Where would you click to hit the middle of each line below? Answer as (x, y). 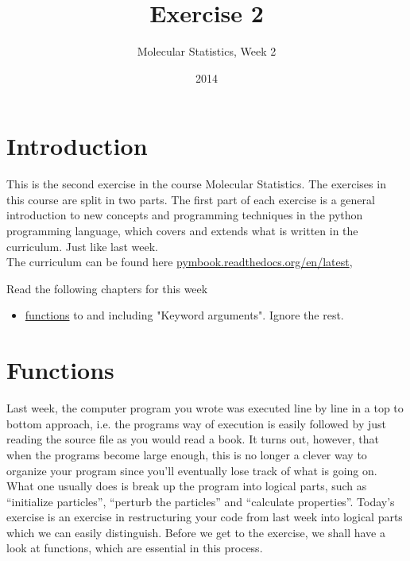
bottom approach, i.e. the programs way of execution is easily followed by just (196, 423)
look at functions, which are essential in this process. (135, 548)
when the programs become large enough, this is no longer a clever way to (187, 454)
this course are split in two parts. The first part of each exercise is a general (191, 199)
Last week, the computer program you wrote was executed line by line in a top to (205, 408)
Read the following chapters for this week (107, 288)
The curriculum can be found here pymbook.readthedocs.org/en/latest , (180, 262)
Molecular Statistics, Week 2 (207, 51)
